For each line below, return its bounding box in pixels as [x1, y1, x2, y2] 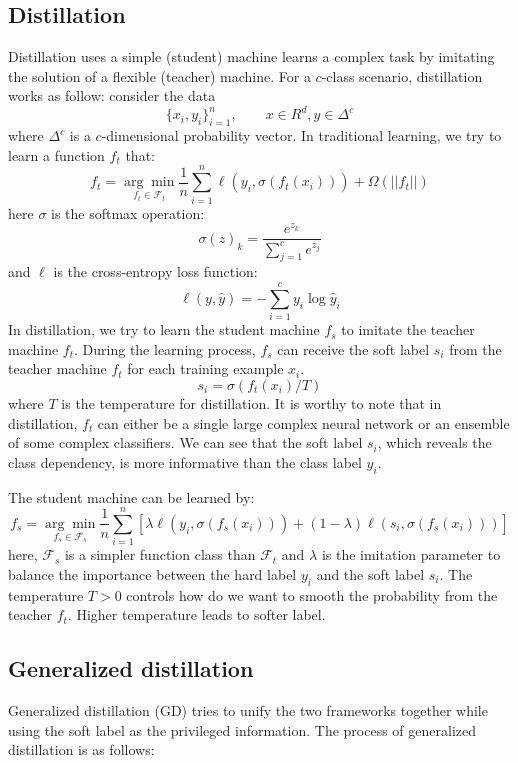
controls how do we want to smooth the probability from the [126, 584, 498, 605]
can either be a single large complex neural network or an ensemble [97, 412, 510, 433]
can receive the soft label [277, 338, 430, 359]
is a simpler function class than [64, 544, 256, 565]
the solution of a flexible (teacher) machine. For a [8, 65, 311, 86]
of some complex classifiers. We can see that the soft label [8, 432, 363, 453]
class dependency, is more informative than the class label [8, 451, 362, 472]
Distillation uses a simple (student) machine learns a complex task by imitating [8, 46, 495, 67]
